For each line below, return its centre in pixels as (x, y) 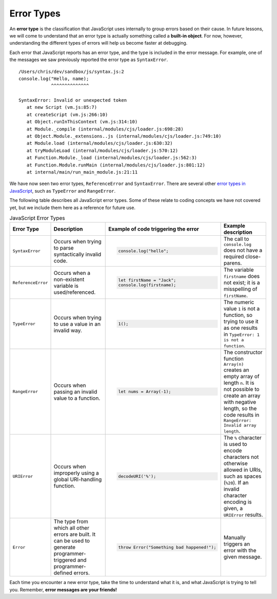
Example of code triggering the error (154, 229)
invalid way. (68, 330)
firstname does (242, 276)
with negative (240, 402)
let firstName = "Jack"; (147, 280)
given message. (243, 557)
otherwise (236, 463)
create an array (242, 396)
